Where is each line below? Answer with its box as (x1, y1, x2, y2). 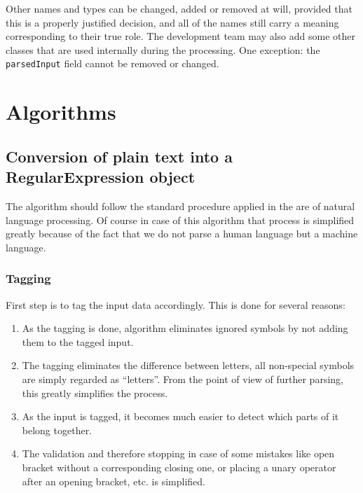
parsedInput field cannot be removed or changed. (6, 56, 219, 71)
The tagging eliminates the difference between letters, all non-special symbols (22, 358, 355, 373)
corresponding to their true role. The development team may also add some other (6, 29, 355, 43)
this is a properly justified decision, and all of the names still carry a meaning (6, 15, 339, 29)
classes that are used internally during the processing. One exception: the (6, 42, 320, 57)
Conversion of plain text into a (6, 145, 233, 167)
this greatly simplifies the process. (22, 385, 168, 400)
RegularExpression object (6, 166, 196, 188)
